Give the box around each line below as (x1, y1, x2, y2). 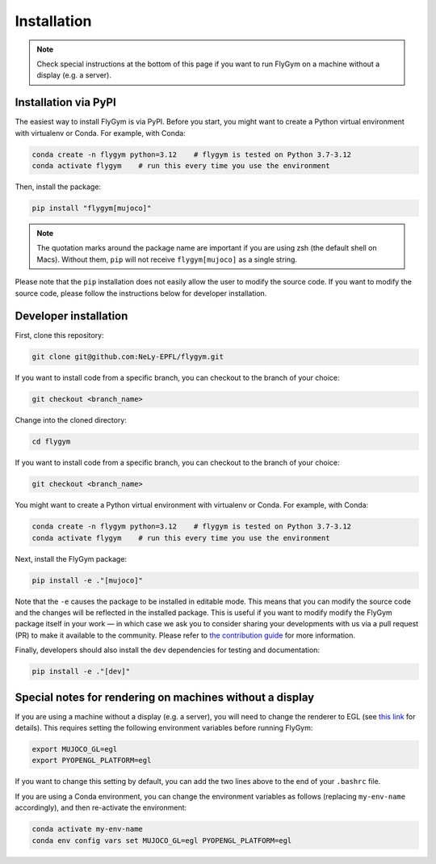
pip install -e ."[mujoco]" (31, 575, 143, 585)
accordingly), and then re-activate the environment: (15, 803, 187, 812)
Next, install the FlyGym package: (15, 554, 128, 563)
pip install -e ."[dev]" (31, 667, 131, 676)
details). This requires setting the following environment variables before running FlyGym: (15, 723, 313, 733)
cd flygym (31, 437, 71, 446)
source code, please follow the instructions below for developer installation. (15, 288, 267, 298)
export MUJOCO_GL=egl (31, 744, 118, 754)
